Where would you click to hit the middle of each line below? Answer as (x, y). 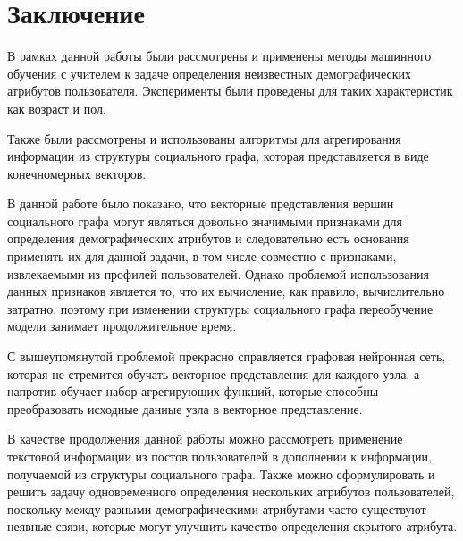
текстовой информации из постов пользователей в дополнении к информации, (219, 456)
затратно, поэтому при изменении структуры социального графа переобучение (220, 308)
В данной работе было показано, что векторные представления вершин (201, 203)
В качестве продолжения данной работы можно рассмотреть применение (205, 439)
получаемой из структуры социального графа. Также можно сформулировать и (221, 473)
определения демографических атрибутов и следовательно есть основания (208, 238)
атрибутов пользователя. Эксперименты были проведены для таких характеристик (230, 91)
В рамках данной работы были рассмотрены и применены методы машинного (219, 56)
